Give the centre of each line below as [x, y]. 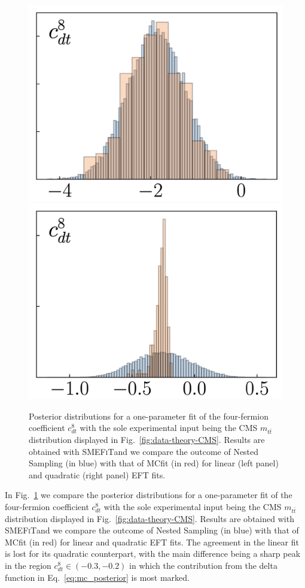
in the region [28, 565]
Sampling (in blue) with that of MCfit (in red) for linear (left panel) [154, 463]
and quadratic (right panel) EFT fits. [97, 474]
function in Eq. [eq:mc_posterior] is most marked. [97, 577]
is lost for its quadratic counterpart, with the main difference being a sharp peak [153, 554]
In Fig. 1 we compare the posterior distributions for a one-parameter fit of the [149, 495]
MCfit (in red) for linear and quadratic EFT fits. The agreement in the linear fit [152, 542]
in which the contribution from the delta [203, 565]
